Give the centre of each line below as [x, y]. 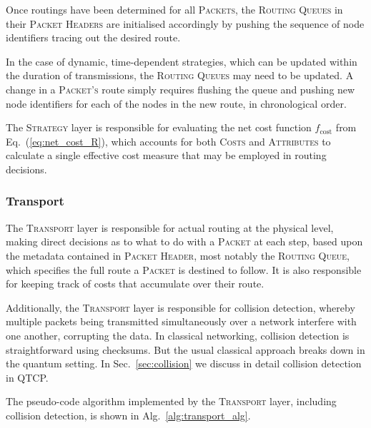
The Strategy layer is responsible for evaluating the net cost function [159, 127]
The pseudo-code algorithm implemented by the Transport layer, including [171, 401]
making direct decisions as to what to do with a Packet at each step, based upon [184, 241]
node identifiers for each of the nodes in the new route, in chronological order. [176, 103]
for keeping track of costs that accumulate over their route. [135, 284]
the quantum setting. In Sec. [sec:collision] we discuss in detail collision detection [184, 363]
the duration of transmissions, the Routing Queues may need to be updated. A [180, 75]
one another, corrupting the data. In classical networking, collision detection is [178, 335]
